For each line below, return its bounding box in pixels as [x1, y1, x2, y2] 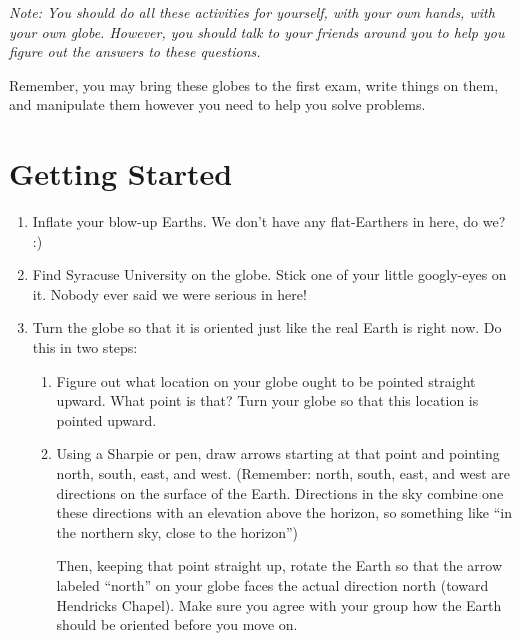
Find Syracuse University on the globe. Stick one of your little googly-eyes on [32, 264, 507, 285]
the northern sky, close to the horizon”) [56, 521, 298, 542]
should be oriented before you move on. [56, 614, 298, 635]
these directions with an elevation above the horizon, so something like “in [56, 502, 512, 523]
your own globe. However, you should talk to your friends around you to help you [9, 21, 505, 42]
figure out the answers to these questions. [9, 41, 261, 62]
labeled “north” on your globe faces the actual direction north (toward [56, 575, 489, 595]
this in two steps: [32, 337, 138, 358]
